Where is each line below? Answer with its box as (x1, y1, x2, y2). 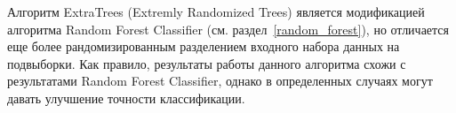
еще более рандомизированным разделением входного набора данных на (7, 37, 400, 56)
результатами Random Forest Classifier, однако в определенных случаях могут (7, 72, 433, 90)
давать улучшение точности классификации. (7, 88, 245, 107)
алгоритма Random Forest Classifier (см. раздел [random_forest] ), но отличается (7, 19, 450, 38)
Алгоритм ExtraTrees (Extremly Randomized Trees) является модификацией (7, 3, 425, 20)
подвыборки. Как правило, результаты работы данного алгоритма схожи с (7, 54, 406, 72)
